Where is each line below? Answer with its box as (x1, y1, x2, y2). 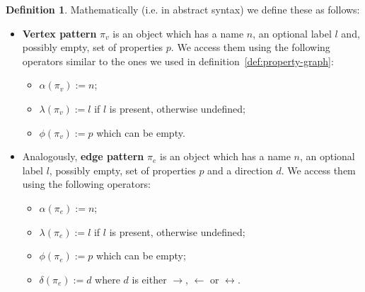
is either (132, 271, 167, 286)
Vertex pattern (22, 26, 97, 40)
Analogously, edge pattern (22, 149, 144, 164)
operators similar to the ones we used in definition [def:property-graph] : (22, 53, 334, 68)
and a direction (207, 162, 273, 177)
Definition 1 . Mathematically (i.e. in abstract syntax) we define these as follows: (6, 2, 360, 16)
